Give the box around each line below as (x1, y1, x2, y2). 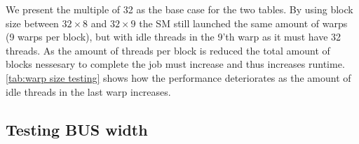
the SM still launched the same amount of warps (139, 15, 348, 30)
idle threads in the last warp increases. (6, 84, 171, 99)
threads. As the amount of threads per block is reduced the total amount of (6, 43, 330, 57)
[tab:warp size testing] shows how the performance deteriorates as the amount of (6, 70, 351, 85)
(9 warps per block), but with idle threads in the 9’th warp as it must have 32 (6, 29, 341, 44)
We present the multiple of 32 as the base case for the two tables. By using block (6, 2, 353, 16)
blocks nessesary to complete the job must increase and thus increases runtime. (6, 57, 345, 71)
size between (6, 15, 59, 30)
